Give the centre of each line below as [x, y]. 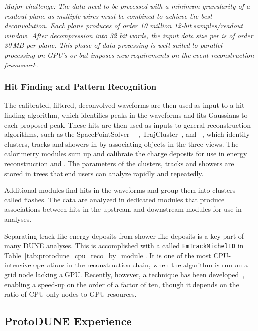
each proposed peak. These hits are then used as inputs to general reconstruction [128, 124]
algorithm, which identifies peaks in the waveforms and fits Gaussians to [137, 114]
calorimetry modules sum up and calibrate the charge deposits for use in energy [126, 154]
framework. [21, 64]
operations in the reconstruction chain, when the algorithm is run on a [141, 265]
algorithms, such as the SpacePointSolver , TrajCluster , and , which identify [127, 134]
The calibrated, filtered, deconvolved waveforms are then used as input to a [119, 105]
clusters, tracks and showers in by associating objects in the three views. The [122, 144]
